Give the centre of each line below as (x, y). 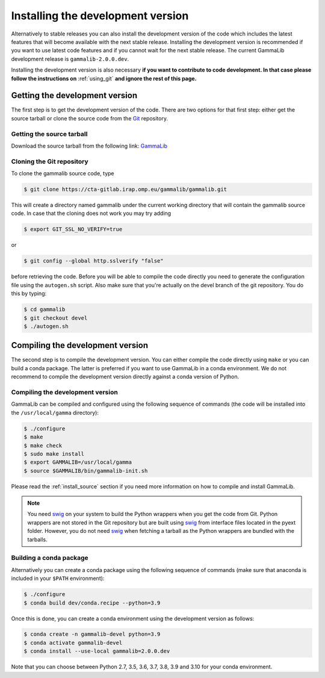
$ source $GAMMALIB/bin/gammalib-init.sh (86, 471)
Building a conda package (50, 558)
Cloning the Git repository (50, 161)
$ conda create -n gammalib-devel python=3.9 (92, 634)
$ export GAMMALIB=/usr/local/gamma (78, 462)
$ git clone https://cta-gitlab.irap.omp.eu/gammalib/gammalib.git (125, 189)
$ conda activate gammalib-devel (73, 642)
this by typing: (29, 294)
